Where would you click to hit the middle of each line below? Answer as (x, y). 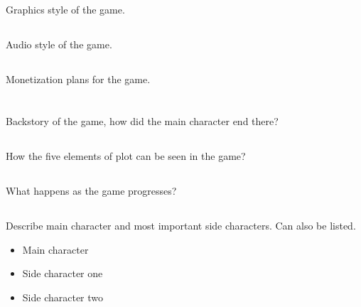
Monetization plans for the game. (78, 79)
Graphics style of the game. (65, 10)
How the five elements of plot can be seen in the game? (126, 156)
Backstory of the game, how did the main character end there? (142, 121)
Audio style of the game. (59, 44)
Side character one (63, 273)
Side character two (63, 297)
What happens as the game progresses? (91, 191)
